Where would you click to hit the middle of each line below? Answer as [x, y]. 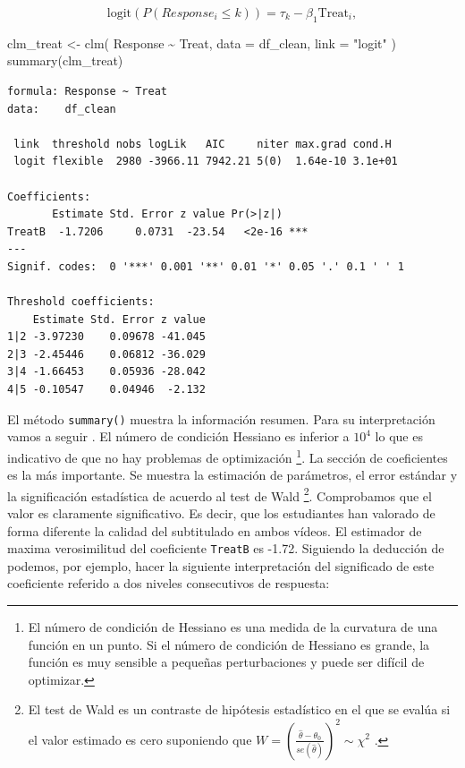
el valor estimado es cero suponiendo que [140, 739]
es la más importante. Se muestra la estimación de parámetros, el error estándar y [232, 475]
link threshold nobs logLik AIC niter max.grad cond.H [203, 144]
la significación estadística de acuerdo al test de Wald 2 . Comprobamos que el [220, 494]
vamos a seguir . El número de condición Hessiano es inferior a [178, 436]
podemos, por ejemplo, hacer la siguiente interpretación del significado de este [221, 565]
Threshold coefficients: [81, 302]
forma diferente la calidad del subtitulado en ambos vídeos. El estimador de [215, 530]
